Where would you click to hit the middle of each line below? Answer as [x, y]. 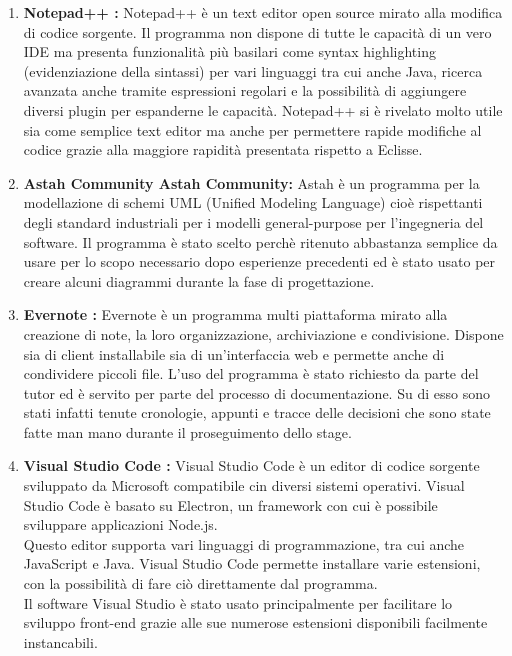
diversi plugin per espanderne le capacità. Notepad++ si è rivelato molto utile [263, 109]
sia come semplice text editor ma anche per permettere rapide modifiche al [252, 129]
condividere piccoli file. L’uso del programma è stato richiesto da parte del [251, 373]
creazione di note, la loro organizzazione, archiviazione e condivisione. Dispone [263, 333]
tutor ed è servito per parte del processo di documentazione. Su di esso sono [256, 392]
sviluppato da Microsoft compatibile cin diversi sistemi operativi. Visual [244, 485]
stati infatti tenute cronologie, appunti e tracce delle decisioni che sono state [257, 412]
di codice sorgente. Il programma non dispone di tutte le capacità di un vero [257, 31]
